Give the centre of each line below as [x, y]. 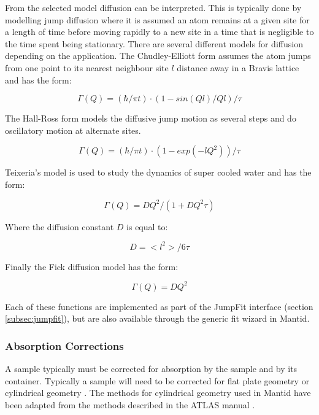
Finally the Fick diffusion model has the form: [92, 266]
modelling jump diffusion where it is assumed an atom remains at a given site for [157, 19]
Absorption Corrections [64, 345]
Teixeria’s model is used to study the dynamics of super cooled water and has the [158, 172]
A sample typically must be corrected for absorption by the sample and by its [151, 369]
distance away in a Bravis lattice [238, 67]
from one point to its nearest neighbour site [87, 67]
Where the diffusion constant [60, 226]
